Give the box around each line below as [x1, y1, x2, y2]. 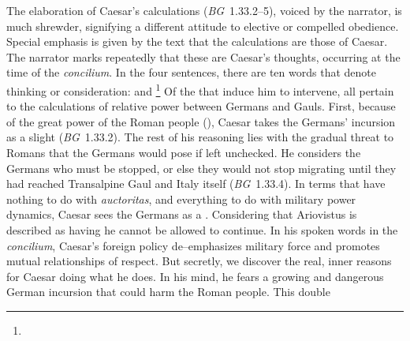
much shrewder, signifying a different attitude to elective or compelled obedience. [6, 17, 399, 34]
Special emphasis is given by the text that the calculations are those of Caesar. [6, 33, 388, 50]
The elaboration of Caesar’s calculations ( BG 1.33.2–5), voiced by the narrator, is [6, 2, 402, 18]
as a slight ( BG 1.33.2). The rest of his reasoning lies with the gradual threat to [6, 129, 394, 145]
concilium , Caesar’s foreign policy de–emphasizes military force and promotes [6, 237, 380, 253]
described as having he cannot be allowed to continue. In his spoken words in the [6, 221, 398, 238]
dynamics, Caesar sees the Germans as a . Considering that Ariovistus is [6, 206, 357, 223]
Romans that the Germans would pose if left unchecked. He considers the [6, 144, 361, 160]
